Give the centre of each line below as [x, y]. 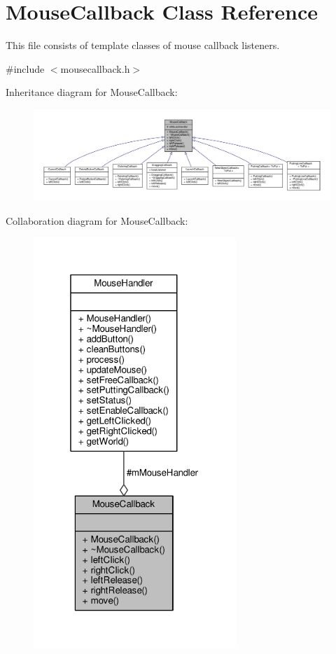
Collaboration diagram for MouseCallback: [97, 220]
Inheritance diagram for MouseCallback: [92, 92]
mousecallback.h [95, 68]
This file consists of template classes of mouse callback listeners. [143, 45]
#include [25, 68]
